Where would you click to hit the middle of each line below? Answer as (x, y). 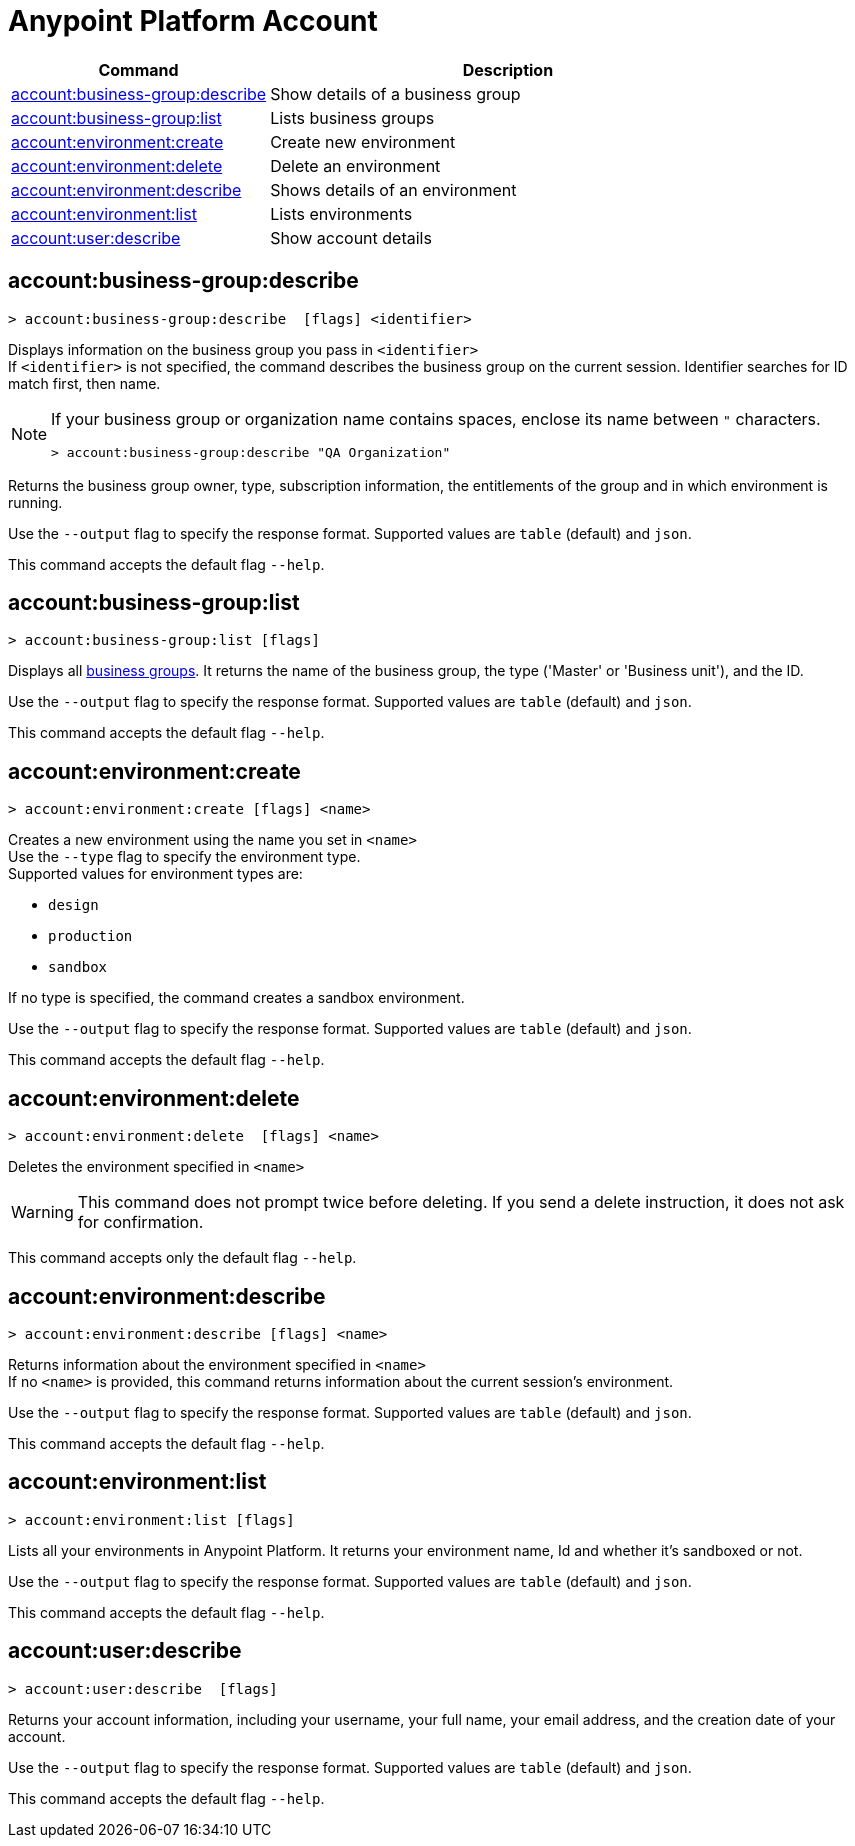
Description (508, 69)
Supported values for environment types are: (155, 874)
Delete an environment (355, 165)
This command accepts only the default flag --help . (182, 1258)
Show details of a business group (395, 93)
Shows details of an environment (393, 189)
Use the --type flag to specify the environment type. (184, 857)
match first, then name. (84, 383)
